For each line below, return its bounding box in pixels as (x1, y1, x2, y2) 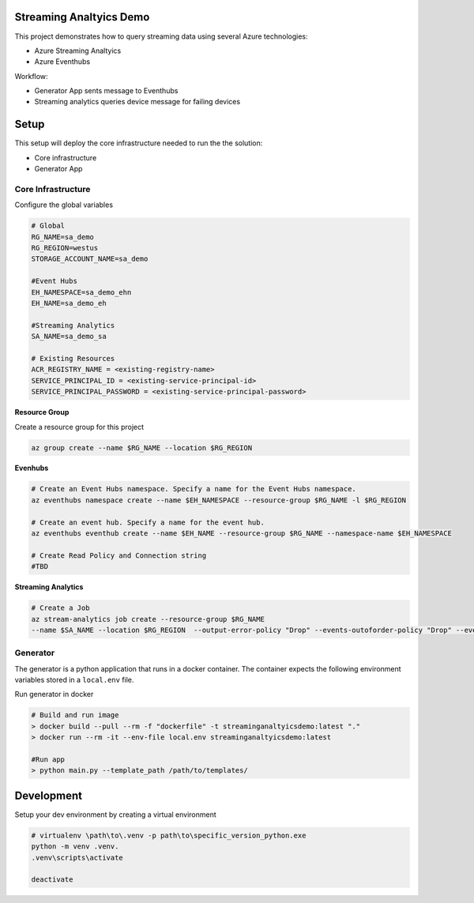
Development (14, 788, 83, 802)
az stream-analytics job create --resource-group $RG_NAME (31, 615, 265, 623)
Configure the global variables (14, 200, 114, 209)
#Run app (31, 755, 66, 764)
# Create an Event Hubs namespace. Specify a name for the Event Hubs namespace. (31, 484, 357, 494)
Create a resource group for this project (14, 422, 145, 431)
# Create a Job (31, 604, 90, 612)
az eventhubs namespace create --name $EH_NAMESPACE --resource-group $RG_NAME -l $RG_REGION (31, 495, 407, 505)
